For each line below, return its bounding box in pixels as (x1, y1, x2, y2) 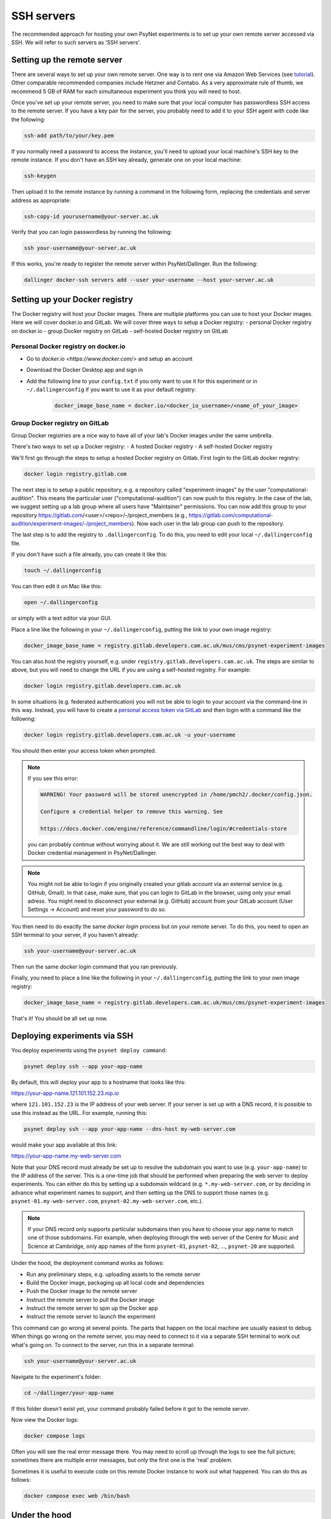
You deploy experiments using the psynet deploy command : (11, 1046, 167, 1054)
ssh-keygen (24, 173, 56, 179)
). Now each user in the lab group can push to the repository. (131, 520, 285, 527)
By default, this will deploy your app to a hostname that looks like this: (11, 1078, 186, 1086)
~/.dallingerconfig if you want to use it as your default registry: (26, 386, 197, 393)
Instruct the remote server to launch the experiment (26, 1313, 156, 1320)
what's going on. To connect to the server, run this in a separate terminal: (11, 1341, 195, 1348)
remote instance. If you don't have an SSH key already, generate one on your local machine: (11, 156, 242, 163)
